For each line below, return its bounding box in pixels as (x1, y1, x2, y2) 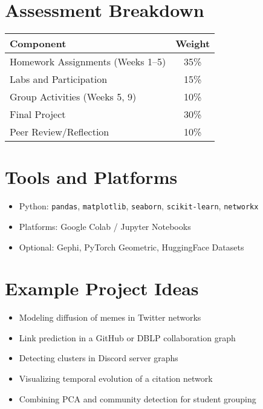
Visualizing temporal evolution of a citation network (19, 372, 213, 384)
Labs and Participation (10, 72, 108, 87)
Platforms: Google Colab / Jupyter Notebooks (19, 220, 191, 232)
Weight (175, 36, 210, 51)
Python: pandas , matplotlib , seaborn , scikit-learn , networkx (19, 200, 259, 212)
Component (10, 36, 67, 51)
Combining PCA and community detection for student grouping (19, 392, 256, 405)
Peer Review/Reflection (10, 125, 109, 139)
